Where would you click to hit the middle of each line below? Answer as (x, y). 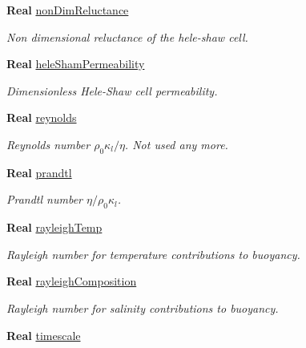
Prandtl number (45, 199)
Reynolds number (48, 144)
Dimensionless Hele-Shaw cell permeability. (112, 90)
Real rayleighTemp (54, 227)
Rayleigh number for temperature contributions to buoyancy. (153, 254)
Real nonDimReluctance (68, 10)
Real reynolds (42, 117)
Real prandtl (39, 172)
